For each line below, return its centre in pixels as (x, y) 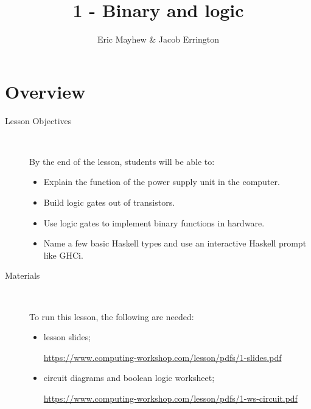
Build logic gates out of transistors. (109, 202)
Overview (45, 91)
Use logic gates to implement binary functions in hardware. (154, 222)
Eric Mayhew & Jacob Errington (158, 39)
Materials (23, 275)
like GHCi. (63, 255)
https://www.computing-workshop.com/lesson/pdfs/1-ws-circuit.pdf (170, 398)
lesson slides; (67, 337)
